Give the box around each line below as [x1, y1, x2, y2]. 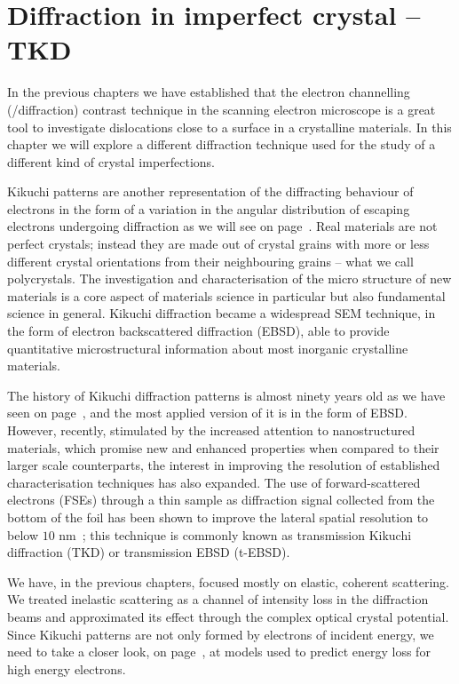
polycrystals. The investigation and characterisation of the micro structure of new [7, 269, 452, 288]
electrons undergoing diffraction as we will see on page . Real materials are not [7, 217, 438, 235]
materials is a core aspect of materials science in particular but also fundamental [7, 286, 446, 305]
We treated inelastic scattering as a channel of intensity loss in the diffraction [7, 590, 429, 608]
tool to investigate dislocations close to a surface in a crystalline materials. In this [7, 117, 452, 136]
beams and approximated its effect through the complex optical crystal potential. [7, 607, 449, 625]
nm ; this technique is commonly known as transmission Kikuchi [59, 525, 412, 544]
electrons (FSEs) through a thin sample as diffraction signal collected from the [7, 490, 435, 509]
